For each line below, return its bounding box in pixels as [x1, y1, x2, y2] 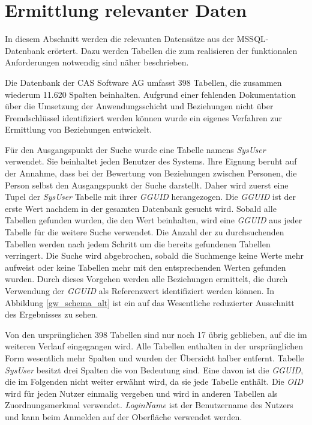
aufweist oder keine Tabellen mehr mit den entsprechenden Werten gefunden [5, 261, 286, 273]
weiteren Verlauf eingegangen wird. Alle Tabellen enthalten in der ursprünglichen [5, 340, 303, 352]
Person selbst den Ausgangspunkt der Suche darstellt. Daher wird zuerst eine [5, 178, 289, 191]
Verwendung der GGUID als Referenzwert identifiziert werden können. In [5, 285, 275, 297]
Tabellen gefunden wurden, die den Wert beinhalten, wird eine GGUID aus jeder [5, 214, 302, 226]
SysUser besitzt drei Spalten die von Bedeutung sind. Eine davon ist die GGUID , [5, 363, 304, 376]
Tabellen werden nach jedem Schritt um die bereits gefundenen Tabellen [5, 237, 271, 250]
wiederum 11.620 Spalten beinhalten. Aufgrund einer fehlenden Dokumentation [5, 88, 296, 100]
